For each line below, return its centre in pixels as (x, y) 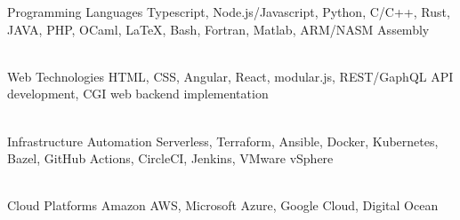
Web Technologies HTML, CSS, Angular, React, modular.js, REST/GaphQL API (230, 76)
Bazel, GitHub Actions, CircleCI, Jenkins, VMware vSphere (170, 158)
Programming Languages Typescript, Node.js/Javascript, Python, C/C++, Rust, (229, 12)
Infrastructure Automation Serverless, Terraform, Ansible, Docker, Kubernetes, (223, 141)
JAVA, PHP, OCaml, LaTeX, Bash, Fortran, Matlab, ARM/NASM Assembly (218, 29)
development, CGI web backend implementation (138, 94)
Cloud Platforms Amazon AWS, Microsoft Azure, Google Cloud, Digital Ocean (223, 205)
